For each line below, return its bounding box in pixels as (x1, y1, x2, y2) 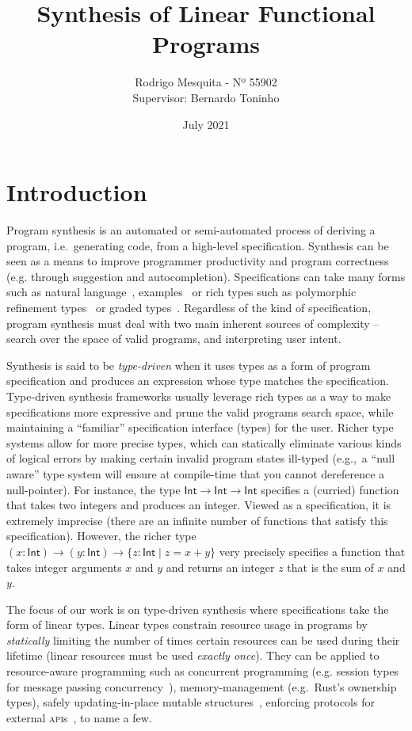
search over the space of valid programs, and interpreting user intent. (6, 330, 341, 347)
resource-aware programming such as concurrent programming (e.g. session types (6, 663, 399, 680)
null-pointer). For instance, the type (6, 481, 181, 497)
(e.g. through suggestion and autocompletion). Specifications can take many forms (6, 268, 406, 284)
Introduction (6, 176, 147, 208)
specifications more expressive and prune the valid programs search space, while (6, 403, 394, 420)
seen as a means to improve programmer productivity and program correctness (6, 253, 389, 269)
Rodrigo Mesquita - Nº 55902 (135, 74, 277, 90)
